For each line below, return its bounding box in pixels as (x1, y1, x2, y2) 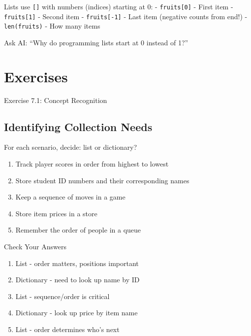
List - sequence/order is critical (15, 291, 110, 301)
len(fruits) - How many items (4, 21, 100, 31)
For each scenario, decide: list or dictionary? (4, 142, 137, 152)
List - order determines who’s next (15, 324, 120, 335)
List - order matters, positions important (15, 258, 139, 268)
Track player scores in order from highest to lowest (15, 159, 169, 169)
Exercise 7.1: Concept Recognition (4, 95, 107, 105)
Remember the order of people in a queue (15, 225, 141, 235)
